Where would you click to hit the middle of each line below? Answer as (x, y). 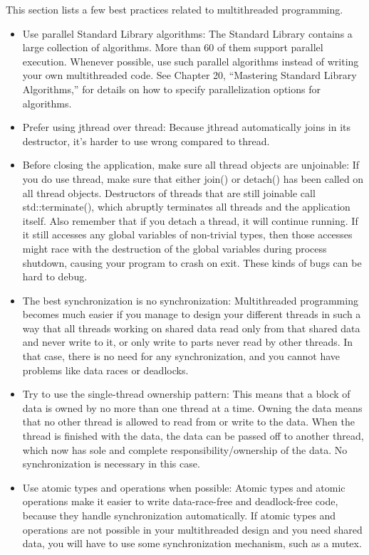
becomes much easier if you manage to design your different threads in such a (192, 314)
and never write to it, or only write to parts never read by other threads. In (188, 342)
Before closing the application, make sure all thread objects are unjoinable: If (191, 165)
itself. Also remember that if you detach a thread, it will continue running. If (190, 220)
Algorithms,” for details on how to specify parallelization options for (171, 89)
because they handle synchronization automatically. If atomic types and (179, 515)
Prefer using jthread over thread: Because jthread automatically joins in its (187, 127)
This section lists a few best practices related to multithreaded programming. (175, 9)
